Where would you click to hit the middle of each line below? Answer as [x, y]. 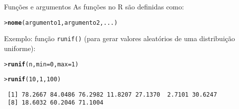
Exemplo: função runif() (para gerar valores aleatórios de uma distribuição [119, 38]
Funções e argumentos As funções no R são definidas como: [94, 6]
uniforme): [20, 48]
